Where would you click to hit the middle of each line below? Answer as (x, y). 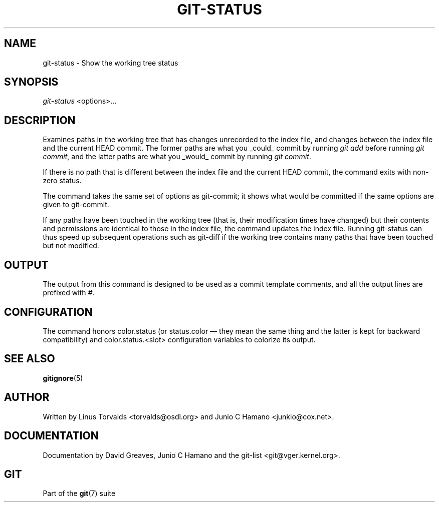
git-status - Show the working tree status (111, 63)
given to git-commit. (76, 205)
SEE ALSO (30, 359)
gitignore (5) (63, 378)
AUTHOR (27, 397)
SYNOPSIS (31, 82)
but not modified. (71, 246)
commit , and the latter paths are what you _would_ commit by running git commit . (177, 157)
